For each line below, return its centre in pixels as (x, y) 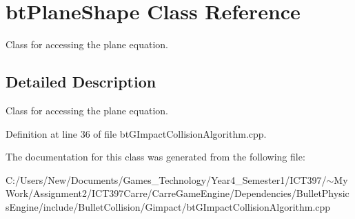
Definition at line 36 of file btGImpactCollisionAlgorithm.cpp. (136, 133)
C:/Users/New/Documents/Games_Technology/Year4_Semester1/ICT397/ (166, 179)
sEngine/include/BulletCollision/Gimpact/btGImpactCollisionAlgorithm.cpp (168, 206)
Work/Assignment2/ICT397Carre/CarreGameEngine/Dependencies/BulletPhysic (177, 193)
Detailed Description (81, 82)
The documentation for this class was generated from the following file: (155, 157)
